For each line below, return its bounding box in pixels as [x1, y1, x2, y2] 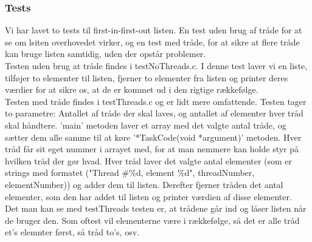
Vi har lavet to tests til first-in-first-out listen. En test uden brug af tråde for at [5, 24, 302, 36]
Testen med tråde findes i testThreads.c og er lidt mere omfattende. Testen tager [5, 95, 307, 107]
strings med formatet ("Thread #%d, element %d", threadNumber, [5, 166, 255, 179]
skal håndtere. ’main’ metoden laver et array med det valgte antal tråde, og [5, 118, 286, 131]
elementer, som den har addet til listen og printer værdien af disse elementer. [5, 190, 292, 203]
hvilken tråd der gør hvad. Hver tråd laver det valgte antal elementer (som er [5, 154, 293, 167]
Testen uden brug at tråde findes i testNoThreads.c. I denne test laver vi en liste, [5, 59, 308, 72]
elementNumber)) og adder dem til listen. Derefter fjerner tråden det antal [5, 178, 283, 190]
